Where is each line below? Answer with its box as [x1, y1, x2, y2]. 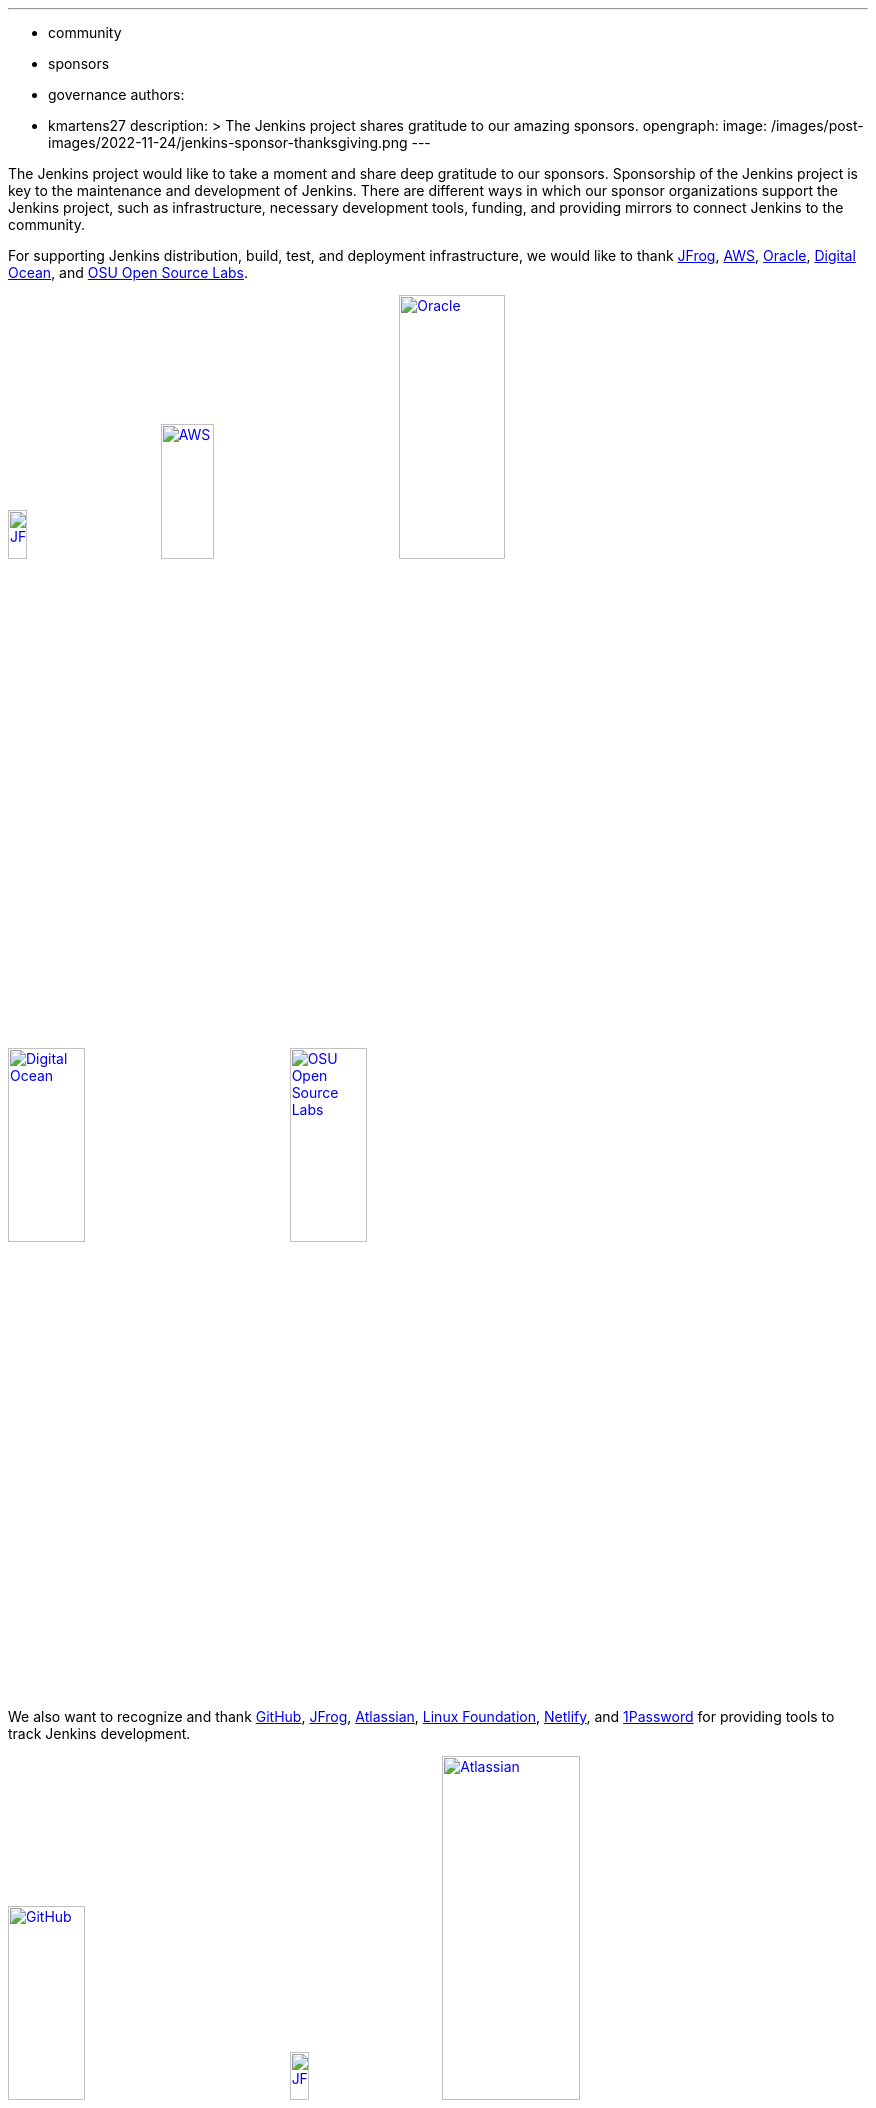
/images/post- [770, 117, 864, 134]
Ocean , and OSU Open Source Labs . [8, 264, 249, 281]
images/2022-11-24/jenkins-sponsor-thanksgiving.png [48, 134, 408, 151]
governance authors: [48, 86, 185, 103]
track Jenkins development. [8, 1724, 191, 1742]
